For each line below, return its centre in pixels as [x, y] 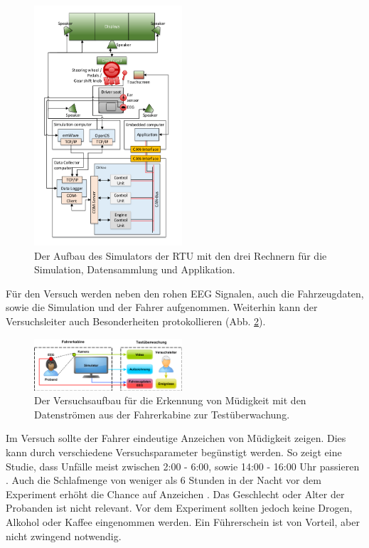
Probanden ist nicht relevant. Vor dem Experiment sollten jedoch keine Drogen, [179, 508]
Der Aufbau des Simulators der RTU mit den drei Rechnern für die [181, 255]
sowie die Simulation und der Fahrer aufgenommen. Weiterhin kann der [162, 307]
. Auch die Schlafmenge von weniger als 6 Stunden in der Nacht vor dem [164, 480]
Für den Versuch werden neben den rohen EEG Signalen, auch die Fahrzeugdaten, [185, 293]
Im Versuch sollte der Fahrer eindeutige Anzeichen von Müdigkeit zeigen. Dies [176, 438]
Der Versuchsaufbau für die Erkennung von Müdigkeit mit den [170, 400]
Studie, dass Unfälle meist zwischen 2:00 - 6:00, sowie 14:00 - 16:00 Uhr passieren [183, 466]
